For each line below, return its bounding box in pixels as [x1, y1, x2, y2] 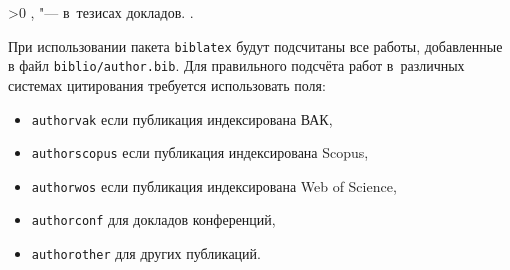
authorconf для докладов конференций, [31, 209, 276, 230]
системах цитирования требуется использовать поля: [8, 74, 326, 95]
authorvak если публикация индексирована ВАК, [31, 108, 333, 129]
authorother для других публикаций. [31, 243, 261, 264]
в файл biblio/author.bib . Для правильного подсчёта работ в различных [8, 55, 465, 76]
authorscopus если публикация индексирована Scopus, [31, 142, 369, 163]
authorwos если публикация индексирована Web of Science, [31, 175, 397, 196]
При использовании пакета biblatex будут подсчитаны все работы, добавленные [8, 35, 503, 56]
